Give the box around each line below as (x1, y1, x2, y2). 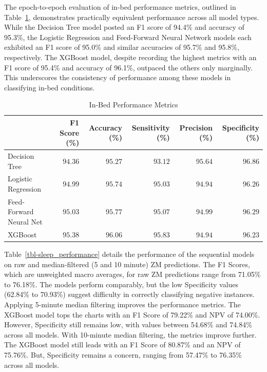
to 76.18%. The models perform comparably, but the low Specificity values (4, 278, 239, 289)
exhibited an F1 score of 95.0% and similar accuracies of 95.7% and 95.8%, (4, 42, 239, 52)
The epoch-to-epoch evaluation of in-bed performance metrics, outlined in (4, 2, 236, 12)
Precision (179, 122, 213, 133)
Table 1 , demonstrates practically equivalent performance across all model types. (4, 11, 259, 22)
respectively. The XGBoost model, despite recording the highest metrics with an (4, 51, 257, 62)
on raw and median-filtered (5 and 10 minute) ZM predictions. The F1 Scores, (4, 258, 250, 269)
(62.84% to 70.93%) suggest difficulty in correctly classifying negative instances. (4, 289, 255, 300)
